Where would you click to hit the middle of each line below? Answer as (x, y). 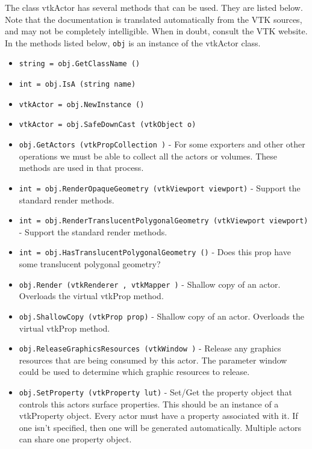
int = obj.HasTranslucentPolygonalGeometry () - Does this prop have (155, 252)
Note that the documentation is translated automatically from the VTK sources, (154, 19)
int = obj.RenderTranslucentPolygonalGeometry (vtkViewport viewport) (164, 221)
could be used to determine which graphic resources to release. (134, 372)
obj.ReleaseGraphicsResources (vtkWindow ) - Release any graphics (150, 348)
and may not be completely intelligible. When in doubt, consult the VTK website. (156, 31)
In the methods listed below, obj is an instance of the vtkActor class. (133, 42)
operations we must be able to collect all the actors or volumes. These (148, 156)
